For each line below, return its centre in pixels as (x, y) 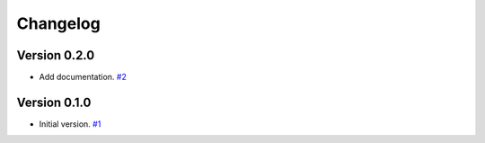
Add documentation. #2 (83, 77)
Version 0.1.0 (54, 102)
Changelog (58, 23)
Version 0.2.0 (56, 55)
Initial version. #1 (70, 124)
